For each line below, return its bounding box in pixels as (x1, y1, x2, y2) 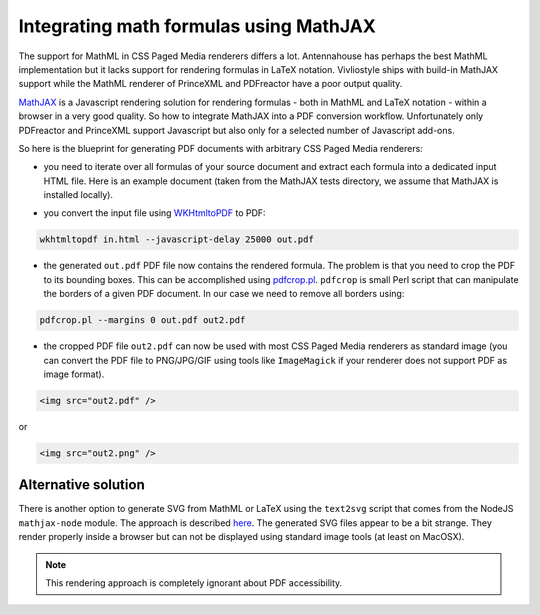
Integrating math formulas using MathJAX (18, 15, 377, 37)
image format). (43, 368, 105, 380)
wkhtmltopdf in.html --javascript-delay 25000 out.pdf (39, 234, 314, 245)
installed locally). (43, 189, 114, 201)
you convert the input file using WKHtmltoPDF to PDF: (43, 207, 266, 219)
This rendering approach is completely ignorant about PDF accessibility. (45, 576, 343, 589)
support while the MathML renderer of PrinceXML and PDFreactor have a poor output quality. (18, 78, 403, 90)
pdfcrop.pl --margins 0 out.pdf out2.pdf (39, 315, 246, 326)
